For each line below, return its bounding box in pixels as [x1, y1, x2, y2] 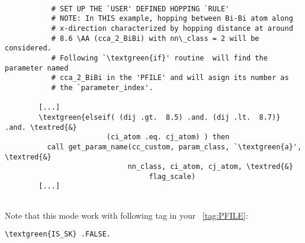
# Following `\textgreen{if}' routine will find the [51, 53, 268, 62]
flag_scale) [149, 172, 196, 181]
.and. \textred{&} [5, 123, 77, 132]
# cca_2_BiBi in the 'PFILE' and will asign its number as [51, 73, 289, 82]
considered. [5, 44, 52, 53]
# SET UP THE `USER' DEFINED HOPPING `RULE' [51, 4, 230, 13]
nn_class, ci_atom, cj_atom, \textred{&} [127, 162, 293, 171]
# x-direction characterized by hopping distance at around [51, 24, 293, 33]
